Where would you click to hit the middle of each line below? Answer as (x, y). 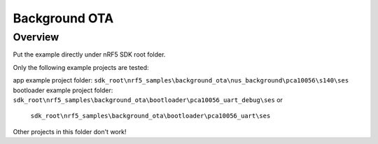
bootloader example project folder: (63, 90)
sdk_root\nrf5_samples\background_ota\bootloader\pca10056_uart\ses (150, 116)
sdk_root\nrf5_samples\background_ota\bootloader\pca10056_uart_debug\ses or (148, 100)
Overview (36, 37)
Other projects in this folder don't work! (70, 131)
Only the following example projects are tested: (81, 67)
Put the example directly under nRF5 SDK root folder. (89, 55)
